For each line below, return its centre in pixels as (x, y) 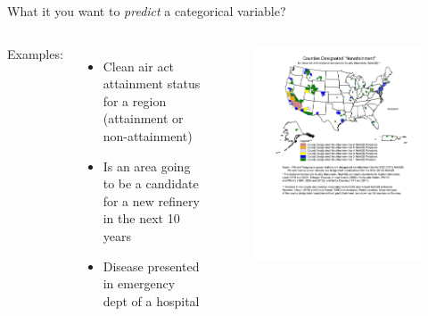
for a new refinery (151, 200)
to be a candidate (151, 183)
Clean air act (139, 66)
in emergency (139, 283)
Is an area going (147, 166)
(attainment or (143, 118)
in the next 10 (141, 218)
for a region (135, 100)
